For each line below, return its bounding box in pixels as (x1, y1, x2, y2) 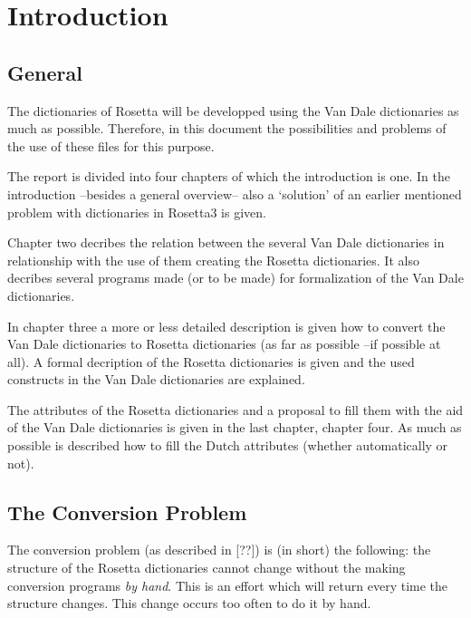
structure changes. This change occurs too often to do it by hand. (7, 594, 371, 613)
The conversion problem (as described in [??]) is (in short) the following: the (7, 540, 431, 559)
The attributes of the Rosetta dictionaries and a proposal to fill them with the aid (7, 400, 464, 419)
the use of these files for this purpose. (7, 136, 215, 155)
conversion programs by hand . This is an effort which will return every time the (7, 575, 448, 594)
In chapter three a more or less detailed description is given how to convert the (7, 316, 446, 335)
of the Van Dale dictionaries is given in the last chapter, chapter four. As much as (7, 418, 462, 437)
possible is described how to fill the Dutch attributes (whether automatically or (7, 436, 448, 455)
